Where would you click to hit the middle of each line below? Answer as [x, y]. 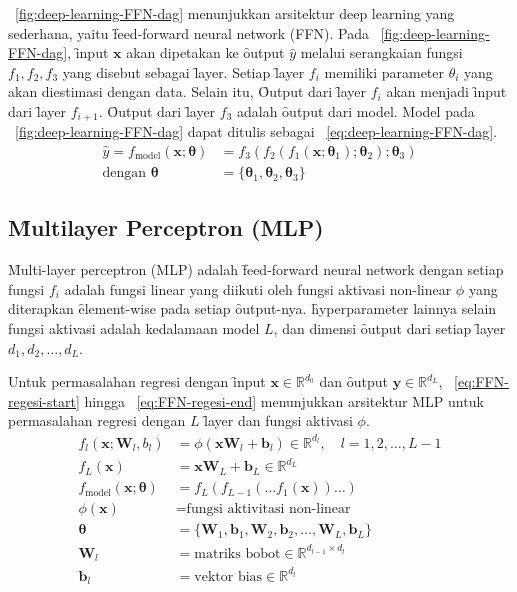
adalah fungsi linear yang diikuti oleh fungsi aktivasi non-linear [258, 288]
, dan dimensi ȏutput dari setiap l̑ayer [389, 328]
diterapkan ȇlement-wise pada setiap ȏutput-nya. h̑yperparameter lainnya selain [252, 308]
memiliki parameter [384, 71]
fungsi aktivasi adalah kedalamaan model [134, 328]
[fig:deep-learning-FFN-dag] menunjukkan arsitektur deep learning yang [235, 13]
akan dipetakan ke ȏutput [205, 52]
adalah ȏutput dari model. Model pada [355, 110]
